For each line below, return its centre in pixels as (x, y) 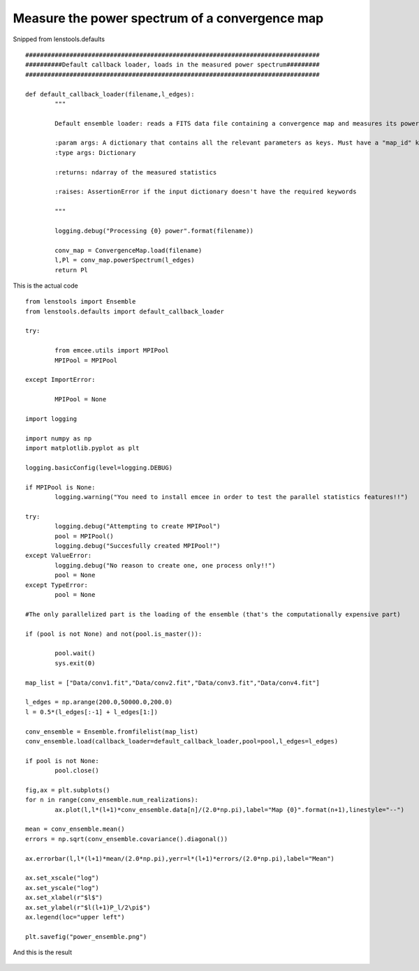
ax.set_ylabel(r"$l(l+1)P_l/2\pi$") (88, 907)
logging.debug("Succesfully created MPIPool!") (138, 546)
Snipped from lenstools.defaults (59, 39)
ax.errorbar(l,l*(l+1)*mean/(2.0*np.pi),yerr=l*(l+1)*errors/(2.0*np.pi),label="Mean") (180, 858)
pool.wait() (75, 653)
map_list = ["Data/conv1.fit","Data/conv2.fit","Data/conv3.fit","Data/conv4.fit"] (173, 683)
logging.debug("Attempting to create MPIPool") (138, 526)
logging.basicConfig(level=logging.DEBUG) (99, 467)
